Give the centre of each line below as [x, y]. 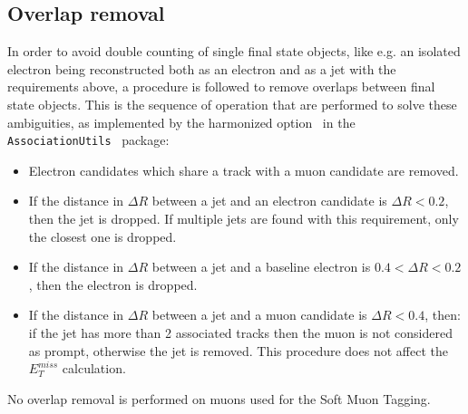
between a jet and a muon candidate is [259, 315]
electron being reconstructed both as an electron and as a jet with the [202, 68]
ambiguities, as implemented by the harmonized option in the [181, 122]
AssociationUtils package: [88, 140]
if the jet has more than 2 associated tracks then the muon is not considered [241, 332]
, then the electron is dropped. [113, 284]
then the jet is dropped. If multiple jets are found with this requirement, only [244, 219]
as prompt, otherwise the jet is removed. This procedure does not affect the [238, 350]
